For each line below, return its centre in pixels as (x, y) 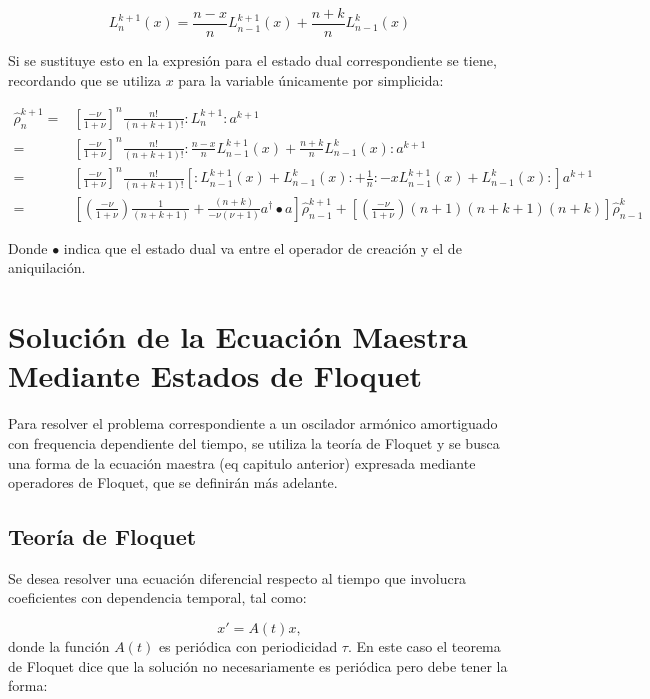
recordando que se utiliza (84, 79)
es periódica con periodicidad (248, 646)
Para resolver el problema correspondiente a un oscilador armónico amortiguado (253, 423)
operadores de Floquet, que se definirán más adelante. (173, 482)
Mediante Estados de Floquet (215, 375)
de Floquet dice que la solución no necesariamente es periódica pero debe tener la (258, 665)
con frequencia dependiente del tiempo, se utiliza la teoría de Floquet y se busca (254, 442)
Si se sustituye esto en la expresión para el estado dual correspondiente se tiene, (252, 60)
